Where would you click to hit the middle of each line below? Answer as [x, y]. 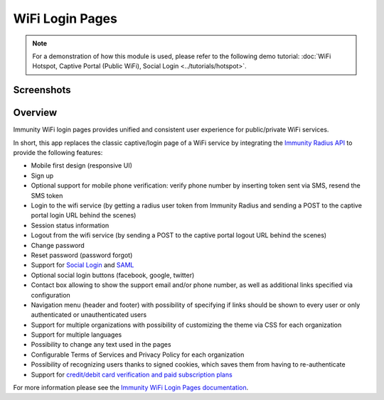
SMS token [47, 195]
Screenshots [42, 90]
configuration [50, 295]
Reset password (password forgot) [82, 255]
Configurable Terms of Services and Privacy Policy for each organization [138, 355]
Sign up [42, 175]
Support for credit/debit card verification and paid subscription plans [132, 374]
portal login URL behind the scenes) [84, 215]
